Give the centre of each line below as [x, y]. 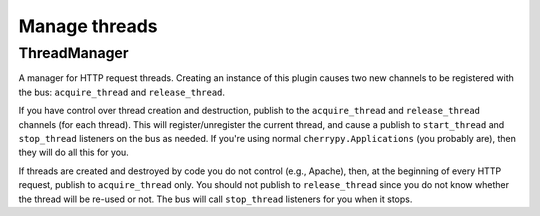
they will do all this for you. [73, 152]
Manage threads [88, 26]
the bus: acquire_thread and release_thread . [121, 92]
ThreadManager [73, 53]
